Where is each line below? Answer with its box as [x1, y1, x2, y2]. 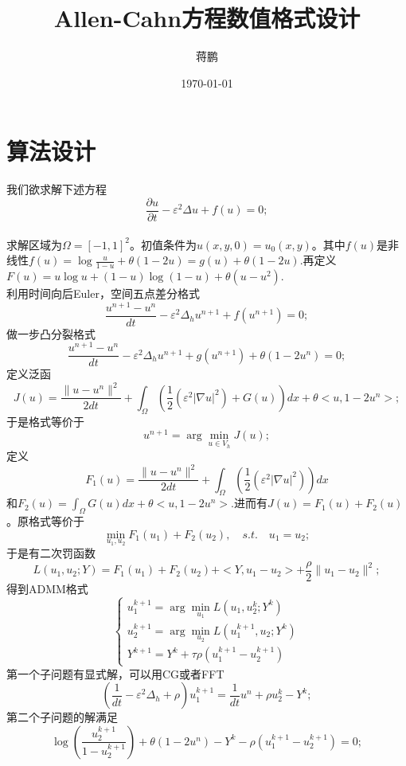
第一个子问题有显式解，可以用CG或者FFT [6, 665, 224, 682]
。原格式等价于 [6, 513, 84, 530]
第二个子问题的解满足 [6, 709, 118, 725]
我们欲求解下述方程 [6, 181, 107, 197]
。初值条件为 [129, 236, 197, 252]
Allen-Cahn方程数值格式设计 [53, 2, 361, 34]
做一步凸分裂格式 [6, 325, 96, 342]
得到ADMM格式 [6, 580, 88, 597]
